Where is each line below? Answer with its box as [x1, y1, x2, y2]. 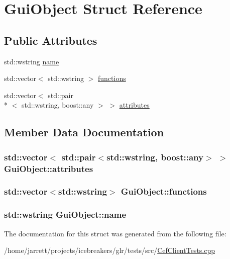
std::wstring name [4, 56, 59, 66]
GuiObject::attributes [4, 162, 93, 175]
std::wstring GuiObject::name [4, 208, 127, 221]
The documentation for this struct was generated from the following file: [4, 228, 226, 238]
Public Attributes [4, 32, 97, 48]
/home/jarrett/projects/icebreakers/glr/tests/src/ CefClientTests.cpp [4, 245, 215, 255]
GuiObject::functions [121, 185, 207, 198]
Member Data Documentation [4, 124, 164, 140]
